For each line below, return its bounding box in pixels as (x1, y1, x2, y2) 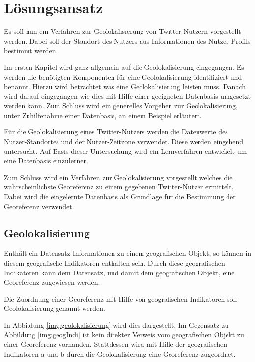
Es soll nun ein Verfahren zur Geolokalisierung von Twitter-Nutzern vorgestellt (4, 26, 241, 36)
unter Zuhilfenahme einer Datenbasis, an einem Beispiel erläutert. (4, 110, 202, 120)
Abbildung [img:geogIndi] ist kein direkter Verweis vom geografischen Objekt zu (4, 329, 244, 339)
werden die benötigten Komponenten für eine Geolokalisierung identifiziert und (4, 71, 242, 82)
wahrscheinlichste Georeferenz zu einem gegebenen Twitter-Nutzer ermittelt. (4, 181, 234, 192)
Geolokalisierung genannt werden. (4, 303, 105, 313)
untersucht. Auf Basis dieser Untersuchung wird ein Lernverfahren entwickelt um (4, 146, 247, 156)
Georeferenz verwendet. (4, 201, 74, 211)
